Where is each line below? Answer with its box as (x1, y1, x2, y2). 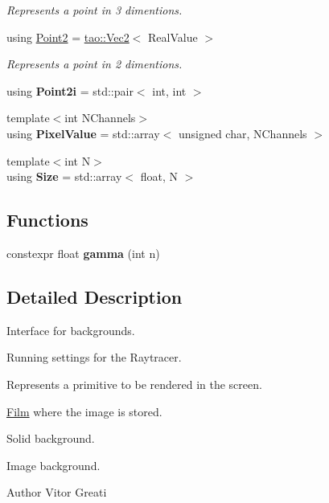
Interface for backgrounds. (6, 321, 135, 338)
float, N (140, 168, 178, 185)
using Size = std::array (6, 168, 122, 185)
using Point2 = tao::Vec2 (6, 28, 130, 45)
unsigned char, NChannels (178, 125, 307, 141)
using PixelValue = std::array (6, 125, 160, 141)
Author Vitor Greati (6, 484, 107, 501)
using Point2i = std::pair (6, 82, 134, 99)
